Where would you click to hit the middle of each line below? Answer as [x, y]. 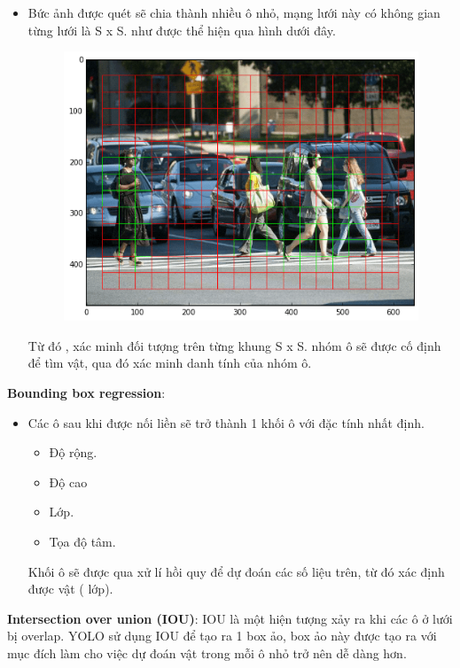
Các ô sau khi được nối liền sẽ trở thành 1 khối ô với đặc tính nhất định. [226, 422]
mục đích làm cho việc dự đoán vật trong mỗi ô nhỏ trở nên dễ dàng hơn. [207, 652]
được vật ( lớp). [70, 589]
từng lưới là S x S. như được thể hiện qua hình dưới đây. [182, 30]
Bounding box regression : [86, 393]
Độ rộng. [73, 452]
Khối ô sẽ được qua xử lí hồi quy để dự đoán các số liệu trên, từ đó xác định [236, 571]
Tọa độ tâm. [82, 542]
